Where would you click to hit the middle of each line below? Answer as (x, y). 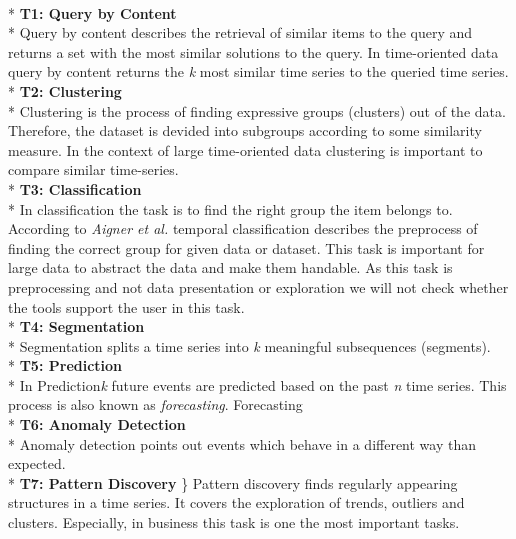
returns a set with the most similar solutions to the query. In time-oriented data (253, 51)
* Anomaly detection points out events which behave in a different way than (242, 443)
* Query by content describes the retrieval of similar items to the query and (240, 32)
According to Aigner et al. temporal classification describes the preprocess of (243, 228)
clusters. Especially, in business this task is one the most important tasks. (234, 522)
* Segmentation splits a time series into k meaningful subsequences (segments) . (249, 345)
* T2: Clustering (65, 90)
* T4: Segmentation (76, 326)
